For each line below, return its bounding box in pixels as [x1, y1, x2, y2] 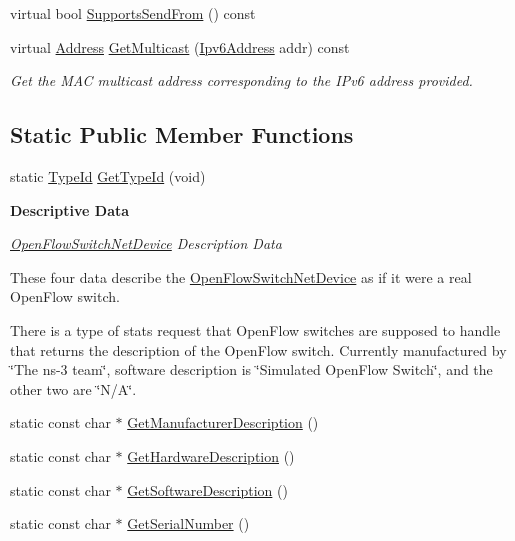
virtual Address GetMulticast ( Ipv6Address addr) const [10, 36, 350, 57]
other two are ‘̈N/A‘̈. [10, 378, 137, 399]
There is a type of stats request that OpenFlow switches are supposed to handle [10, 319, 501, 340]
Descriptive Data [10, 199, 130, 220]
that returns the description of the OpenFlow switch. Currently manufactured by [10, 339, 507, 360]
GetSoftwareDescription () [127, 479, 288, 500]
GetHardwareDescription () [127, 445, 295, 466]
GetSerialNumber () [127, 513, 250, 534]
